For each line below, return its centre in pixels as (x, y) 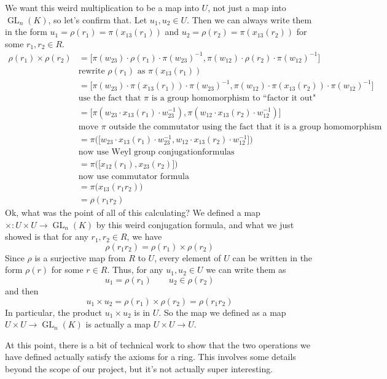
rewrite (92, 71)
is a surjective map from (80, 257)
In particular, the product (54, 312)
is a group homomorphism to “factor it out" (234, 98)
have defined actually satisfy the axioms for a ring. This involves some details (150, 357)
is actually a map (118, 324)
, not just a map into (247, 7)
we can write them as (246, 270)
